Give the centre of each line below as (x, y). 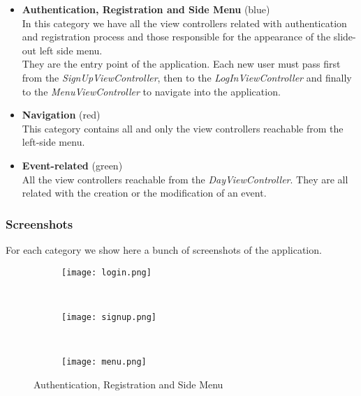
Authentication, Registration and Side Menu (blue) (146, 9)
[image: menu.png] (104, 362)
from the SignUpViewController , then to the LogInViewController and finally (187, 77)
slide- (345, 37)
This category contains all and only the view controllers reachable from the (183, 128)
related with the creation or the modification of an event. (144, 193)
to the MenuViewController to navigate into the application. (151, 91)
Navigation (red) (61, 115)
